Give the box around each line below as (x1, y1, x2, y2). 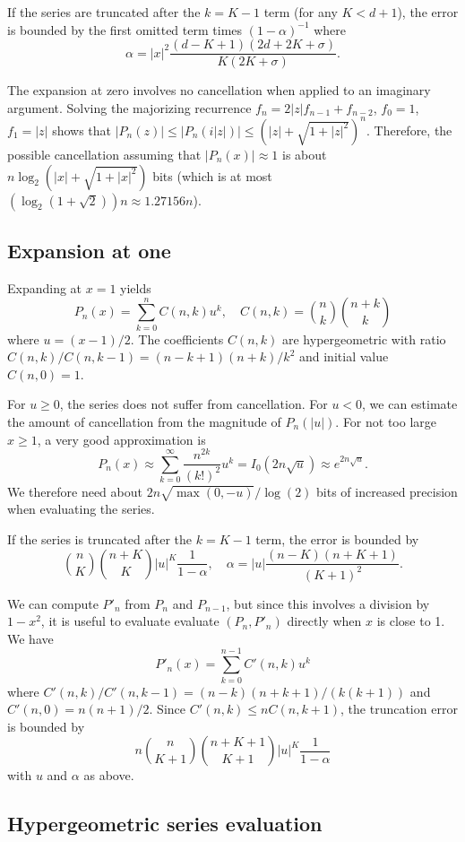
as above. (83, 766, 134, 785)
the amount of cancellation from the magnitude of (7, 412, 281, 431)
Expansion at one (7, 236, 171, 264)
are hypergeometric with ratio (282, 329, 446, 348)
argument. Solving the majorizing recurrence (7, 98, 252, 117)
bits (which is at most (152, 166, 272, 185)
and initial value (298, 347, 389, 366)
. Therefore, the (366, 120, 452, 139)
